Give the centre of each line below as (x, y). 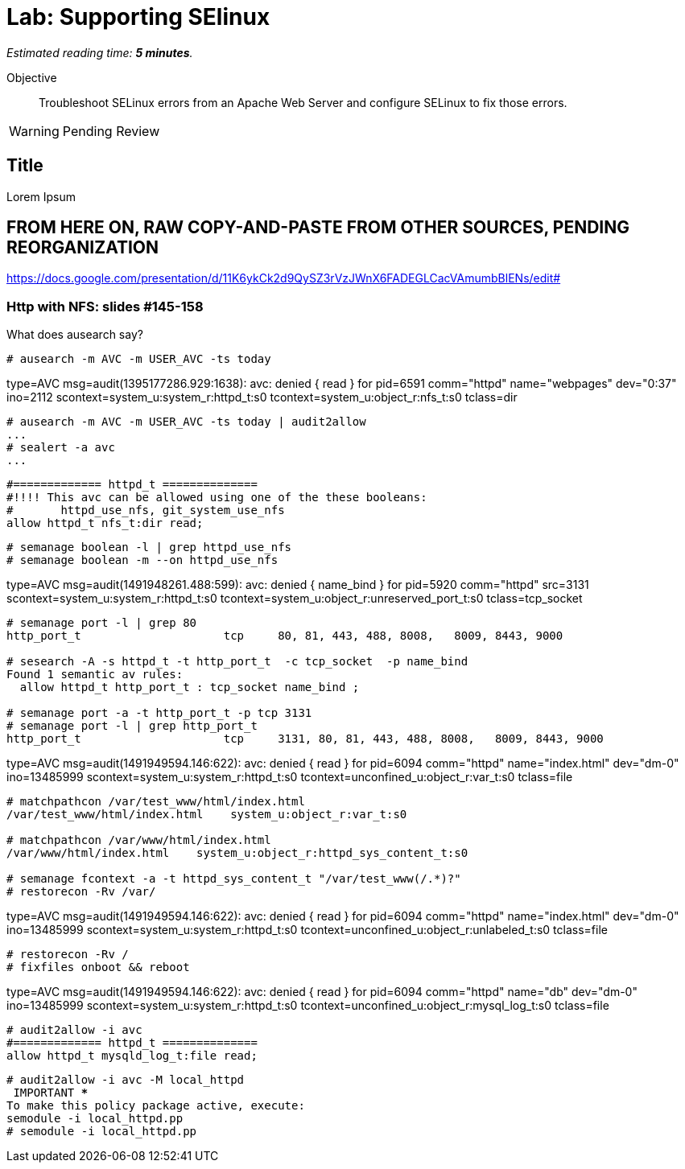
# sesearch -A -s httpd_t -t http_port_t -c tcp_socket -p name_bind (237, 662)
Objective (32, 77)
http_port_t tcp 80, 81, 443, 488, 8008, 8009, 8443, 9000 (285, 636)
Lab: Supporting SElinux (138, 17)
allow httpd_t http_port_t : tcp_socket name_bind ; (190, 687)
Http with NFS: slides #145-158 (105, 306)
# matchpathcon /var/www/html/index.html (139, 840)
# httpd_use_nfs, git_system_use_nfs (146, 510)
